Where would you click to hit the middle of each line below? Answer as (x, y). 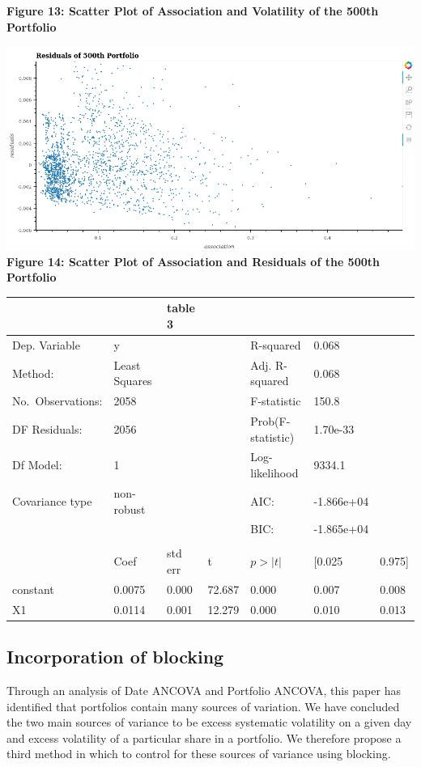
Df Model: (37, 465)
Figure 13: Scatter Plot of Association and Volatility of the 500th (193, 11)
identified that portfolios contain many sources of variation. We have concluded (203, 706)
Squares (133, 381)
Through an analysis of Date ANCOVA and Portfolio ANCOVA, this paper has (204, 691)
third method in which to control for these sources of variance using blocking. (199, 754)
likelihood (274, 473)
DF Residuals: (47, 428)
